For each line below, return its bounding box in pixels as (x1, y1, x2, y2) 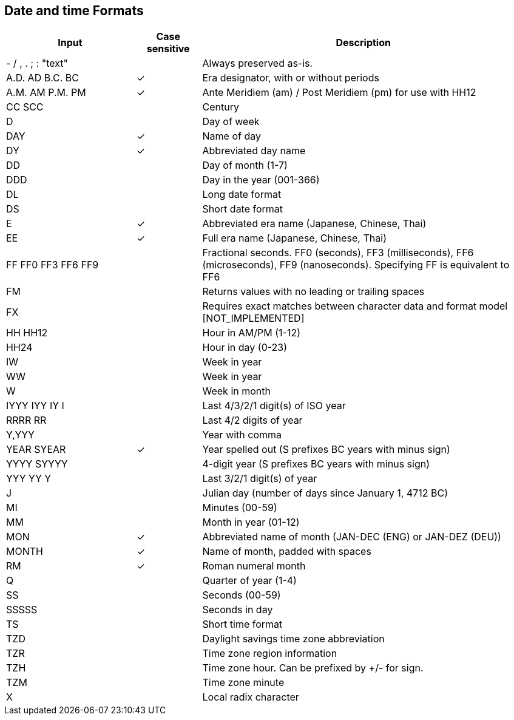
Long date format (202, 188, 282, 201)
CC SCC (6, 101, 44, 114)
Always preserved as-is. (202, 57, 313, 70)
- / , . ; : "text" (6, 57, 69, 70)
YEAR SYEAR (6, 443, 66, 456)
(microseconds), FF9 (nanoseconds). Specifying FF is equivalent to (202, 259, 510, 271)
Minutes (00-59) (202, 501, 277, 514)
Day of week (202, 115, 260, 128)
